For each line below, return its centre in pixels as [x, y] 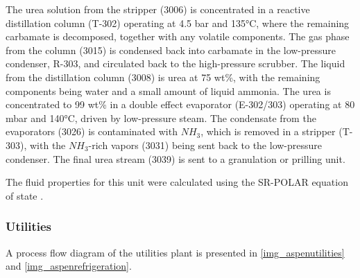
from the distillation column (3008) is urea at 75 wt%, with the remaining [163, 77]
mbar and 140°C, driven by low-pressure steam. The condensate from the [161, 118]
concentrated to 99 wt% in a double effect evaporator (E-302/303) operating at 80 [180, 104]
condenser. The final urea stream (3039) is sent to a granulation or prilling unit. [175, 158]
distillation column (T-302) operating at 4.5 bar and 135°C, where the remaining [178, 23]
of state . [25, 195]
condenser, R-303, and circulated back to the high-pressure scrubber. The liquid [175, 63]
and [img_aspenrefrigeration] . [69, 266]
